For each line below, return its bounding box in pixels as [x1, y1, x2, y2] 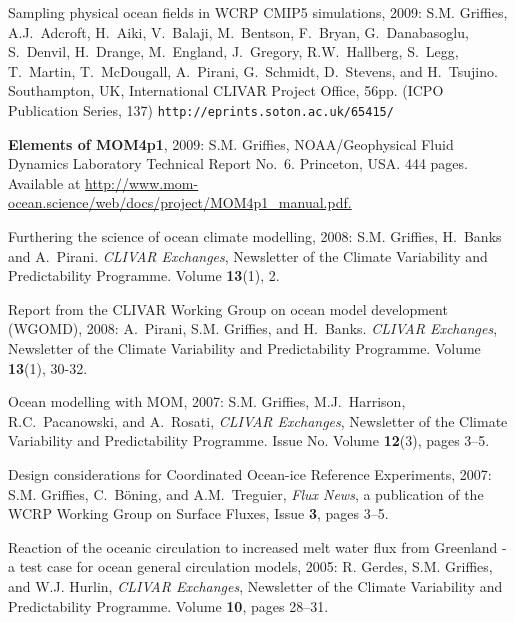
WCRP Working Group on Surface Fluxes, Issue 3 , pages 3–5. [8, 503, 389, 524]
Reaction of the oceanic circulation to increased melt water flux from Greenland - [8, 536, 507, 557]
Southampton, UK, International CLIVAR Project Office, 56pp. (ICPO [8, 80, 444, 101]
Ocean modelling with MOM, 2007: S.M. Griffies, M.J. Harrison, [8, 391, 406, 412]
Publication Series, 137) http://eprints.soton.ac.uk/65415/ [8, 99, 394, 120]
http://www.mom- [85, 172, 199, 193]
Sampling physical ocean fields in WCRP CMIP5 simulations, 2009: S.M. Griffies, [8, 2, 508, 22]
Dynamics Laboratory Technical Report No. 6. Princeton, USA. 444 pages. [8, 153, 468, 174]
